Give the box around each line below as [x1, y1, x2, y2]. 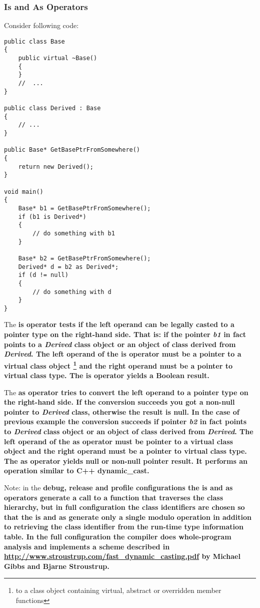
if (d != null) [18, 271, 68, 279]
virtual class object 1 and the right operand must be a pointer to [4, 359, 232, 371]
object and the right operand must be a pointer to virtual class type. [4, 446, 247, 456]
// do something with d [32, 288, 111, 295]
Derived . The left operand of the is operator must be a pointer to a [4, 349, 241, 359]
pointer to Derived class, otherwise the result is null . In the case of [4, 406, 239, 417]
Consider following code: [4, 20, 79, 31]
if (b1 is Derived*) [18, 213, 86, 220]
